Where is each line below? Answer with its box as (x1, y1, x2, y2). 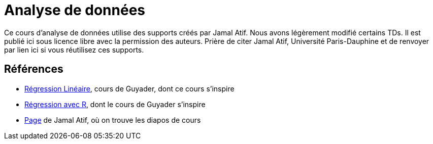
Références (4, 63, 63, 76)
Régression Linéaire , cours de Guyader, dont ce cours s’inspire (24, 84, 235, 93)
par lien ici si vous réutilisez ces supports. (4, 45, 144, 54)
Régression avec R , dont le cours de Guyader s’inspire (24, 100, 206, 109)
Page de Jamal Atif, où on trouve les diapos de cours (24, 115, 201, 124)
